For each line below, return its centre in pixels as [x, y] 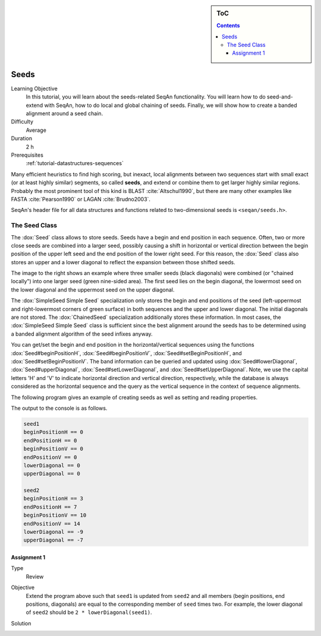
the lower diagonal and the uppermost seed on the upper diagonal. [93, 289]
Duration [22, 138]
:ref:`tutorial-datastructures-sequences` [75, 163]
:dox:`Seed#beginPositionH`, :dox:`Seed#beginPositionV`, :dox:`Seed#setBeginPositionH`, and [126, 353]
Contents [228, 26]
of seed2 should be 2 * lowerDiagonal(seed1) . [89, 612]
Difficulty [22, 122]
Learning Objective [34, 88]
